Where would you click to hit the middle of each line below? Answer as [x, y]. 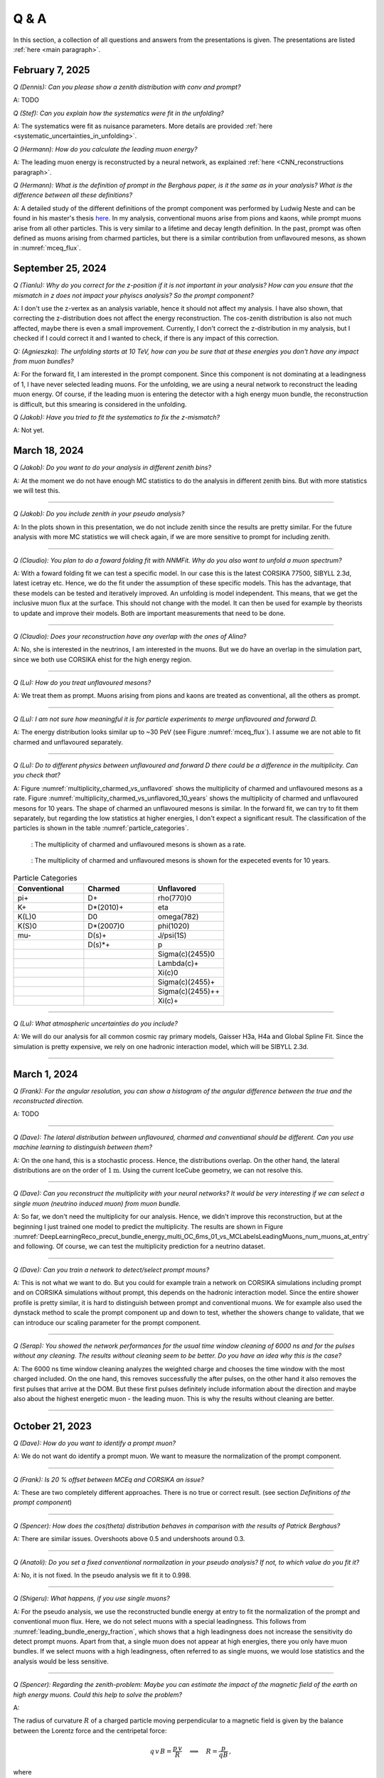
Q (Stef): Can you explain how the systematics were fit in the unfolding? [118, 113]
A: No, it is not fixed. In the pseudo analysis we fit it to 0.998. [102, 1575]
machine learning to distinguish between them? [83, 1147]
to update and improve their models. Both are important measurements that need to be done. [149, 613]
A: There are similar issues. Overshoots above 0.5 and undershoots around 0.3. [129, 1539]
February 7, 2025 [52, 70]
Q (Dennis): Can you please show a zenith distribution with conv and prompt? [127, 87]
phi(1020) [174, 926]
